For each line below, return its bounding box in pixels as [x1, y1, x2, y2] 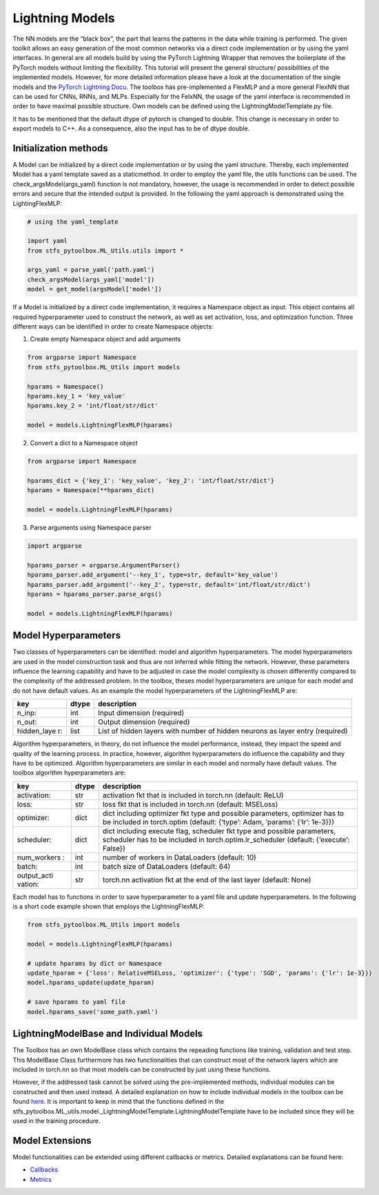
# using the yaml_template [27, 217, 119, 226]
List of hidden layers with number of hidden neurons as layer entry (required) [97, 726, 348, 736]
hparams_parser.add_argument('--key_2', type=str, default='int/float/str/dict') [27, 581, 311, 588]
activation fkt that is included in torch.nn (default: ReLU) [102, 790, 284, 800]
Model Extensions [12, 1134, 92, 1146]
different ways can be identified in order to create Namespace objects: [12, 322, 214, 331]
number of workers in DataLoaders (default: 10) [102, 853, 256, 862]
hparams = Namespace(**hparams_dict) [27, 487, 155, 494]
